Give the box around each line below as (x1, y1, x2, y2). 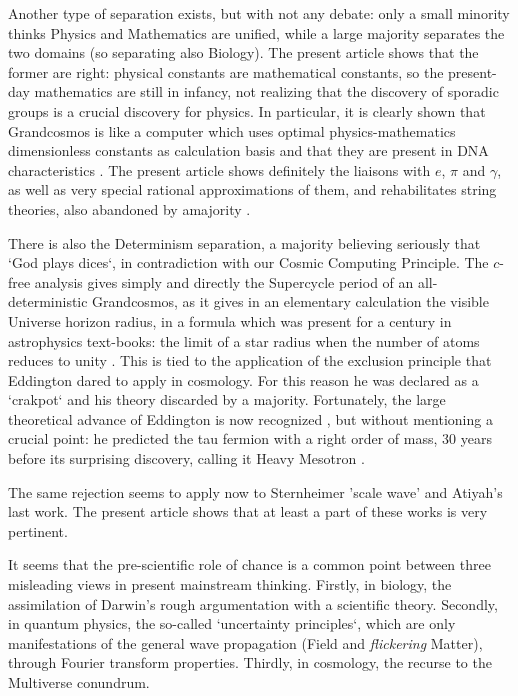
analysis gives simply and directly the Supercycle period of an (34, 271, 414, 292)
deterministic (8, 291, 88, 312)
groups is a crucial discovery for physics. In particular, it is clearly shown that (8, 100, 486, 121)
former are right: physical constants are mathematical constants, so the (8, 61, 444, 82)
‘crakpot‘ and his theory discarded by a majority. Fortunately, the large (8, 389, 446, 410)
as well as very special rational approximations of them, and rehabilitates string (8, 179, 497, 200)
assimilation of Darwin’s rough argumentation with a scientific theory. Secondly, (8, 593, 498, 614)
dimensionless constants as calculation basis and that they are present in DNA (8, 140, 489, 161)
